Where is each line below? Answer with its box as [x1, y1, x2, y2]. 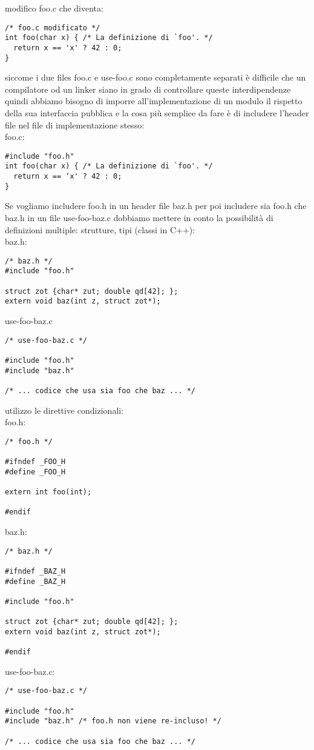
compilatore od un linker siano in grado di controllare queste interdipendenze [5, 82, 291, 95]
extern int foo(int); [5, 488, 92, 497]
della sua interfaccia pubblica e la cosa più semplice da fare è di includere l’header [5, 107, 309, 119]
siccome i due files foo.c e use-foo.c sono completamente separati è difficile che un [5, 71, 306, 84]
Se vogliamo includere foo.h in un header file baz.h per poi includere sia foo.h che [5, 199, 307, 212]
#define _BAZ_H [5, 577, 66, 586]
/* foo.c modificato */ [5, 23, 100, 32]
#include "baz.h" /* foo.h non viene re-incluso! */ [5, 717, 221, 726]
